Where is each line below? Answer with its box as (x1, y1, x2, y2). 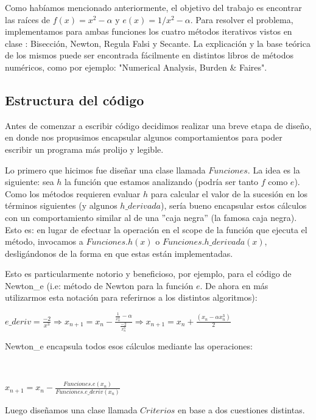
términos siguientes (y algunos (5, 199, 118, 212)
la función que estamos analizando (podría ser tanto (65, 175, 259, 188)
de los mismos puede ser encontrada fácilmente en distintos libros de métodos (5, 49, 293, 61)
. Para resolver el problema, (190, 13, 293, 26)
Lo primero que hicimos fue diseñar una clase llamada (5, 163, 206, 176)
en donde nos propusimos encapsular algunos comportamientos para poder (5, 131, 283, 144)
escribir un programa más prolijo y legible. (5, 142, 164, 155)
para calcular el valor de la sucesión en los (150, 187, 308, 200)
